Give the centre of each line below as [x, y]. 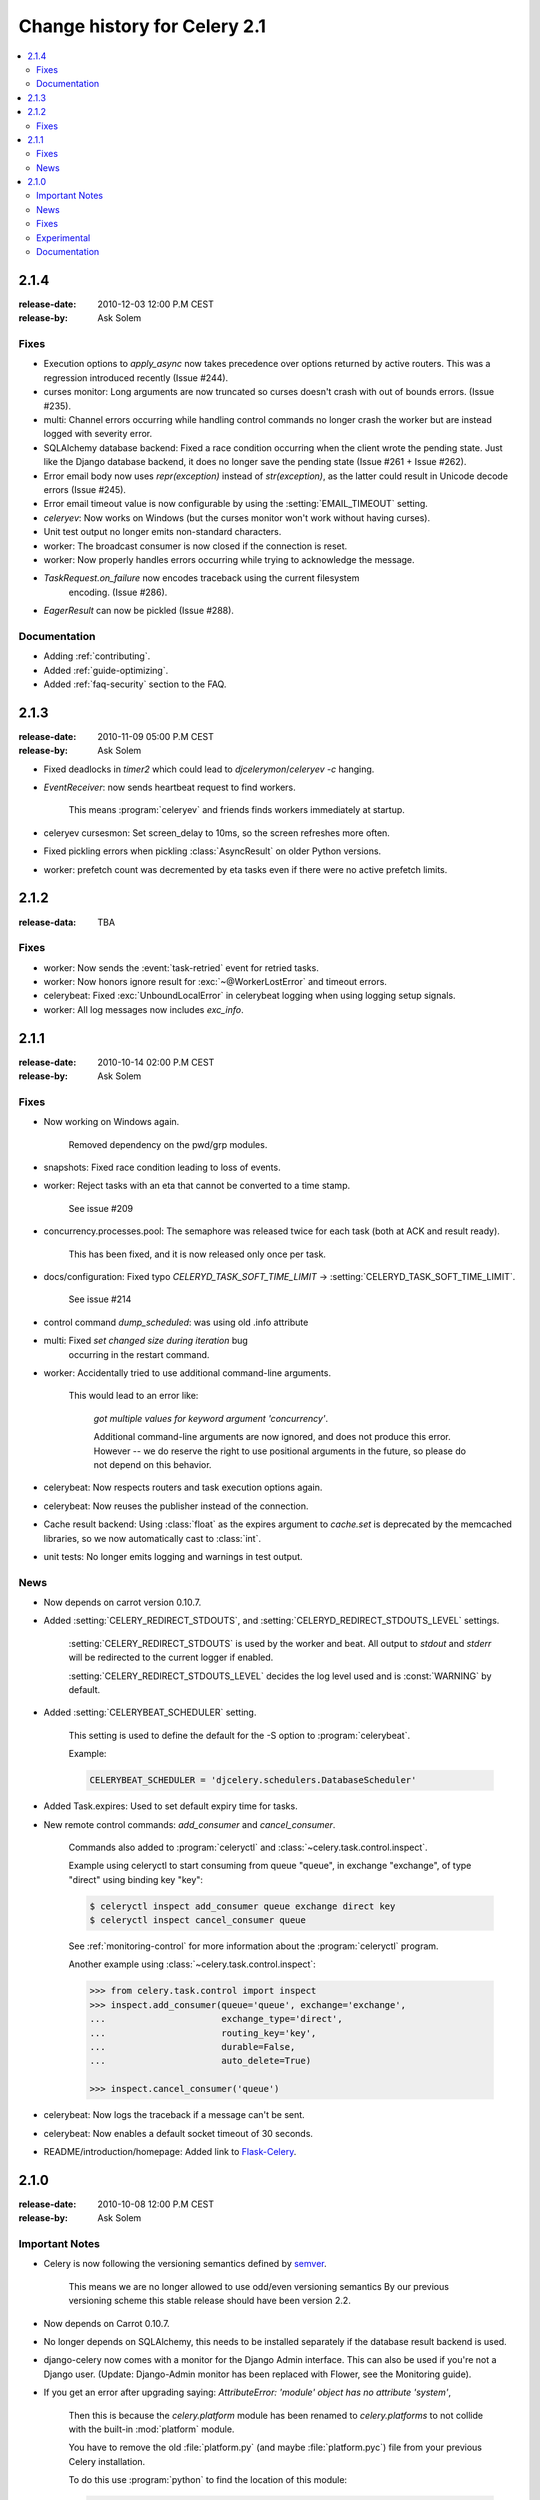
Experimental [63, 237]
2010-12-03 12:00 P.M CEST [155, 304]
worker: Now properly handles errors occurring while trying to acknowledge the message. [229, 559]
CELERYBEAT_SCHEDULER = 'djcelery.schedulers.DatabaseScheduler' [253, 1780]
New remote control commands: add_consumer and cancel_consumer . [189, 1824]
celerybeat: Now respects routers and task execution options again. [183, 1487]
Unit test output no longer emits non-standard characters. [162, 532]
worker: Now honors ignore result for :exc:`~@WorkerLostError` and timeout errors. [215, 982]
